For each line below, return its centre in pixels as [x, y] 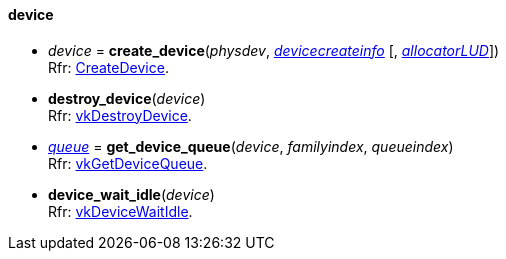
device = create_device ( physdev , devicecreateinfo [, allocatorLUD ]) [274, 50]
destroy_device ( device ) [127, 98]
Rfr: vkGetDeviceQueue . [128, 163]
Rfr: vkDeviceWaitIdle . [120, 211]
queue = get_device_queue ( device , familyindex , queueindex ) [251, 146]
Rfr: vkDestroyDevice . [120, 115]
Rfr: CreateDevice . [108, 67]
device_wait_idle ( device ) [131, 194]
